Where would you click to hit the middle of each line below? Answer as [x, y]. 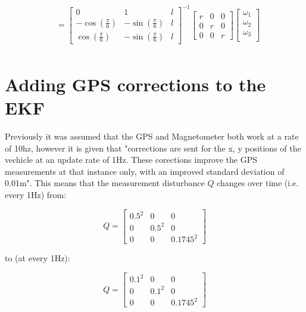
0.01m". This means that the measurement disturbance [105, 183]
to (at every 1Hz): [38, 258]
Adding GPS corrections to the [135, 84]
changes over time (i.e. [258, 183]
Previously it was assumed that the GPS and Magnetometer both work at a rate [152, 136]
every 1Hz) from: [36, 194]
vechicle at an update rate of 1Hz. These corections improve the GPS [131, 160]
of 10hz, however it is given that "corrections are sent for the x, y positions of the [153, 148]
